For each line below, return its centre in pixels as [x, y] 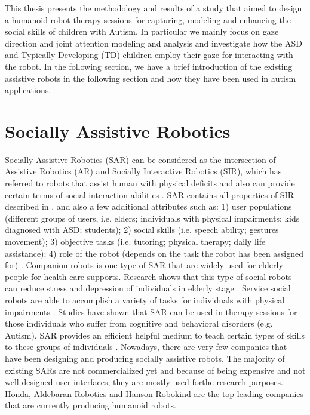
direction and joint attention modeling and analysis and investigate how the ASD [154, 43]
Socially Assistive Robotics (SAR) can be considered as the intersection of [140, 159]
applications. [28, 90]
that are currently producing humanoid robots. [90, 405]
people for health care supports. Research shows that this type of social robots [148, 276]
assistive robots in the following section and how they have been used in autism [151, 78]
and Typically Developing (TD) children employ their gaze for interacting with [149, 55]
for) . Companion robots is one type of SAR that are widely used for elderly [144, 265]
